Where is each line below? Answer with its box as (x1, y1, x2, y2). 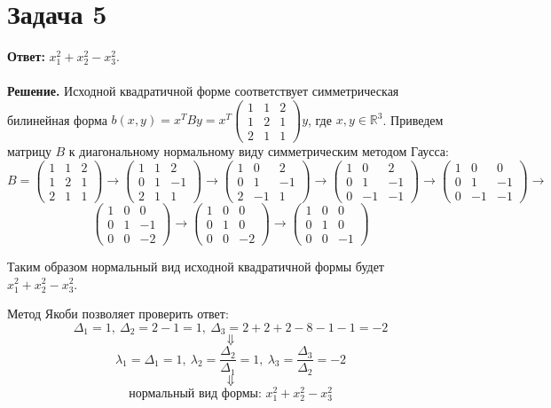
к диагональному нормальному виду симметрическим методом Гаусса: (68, 142, 449, 161)
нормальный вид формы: (129, 387, 262, 400)
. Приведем (382, 110, 444, 129)
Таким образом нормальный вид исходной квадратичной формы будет (7, 256, 384, 275)
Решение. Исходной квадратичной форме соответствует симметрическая (7, 82, 399, 100)
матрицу (7, 142, 51, 161)
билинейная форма (7, 110, 107, 129)
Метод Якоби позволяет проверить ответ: (7, 304, 229, 323)
